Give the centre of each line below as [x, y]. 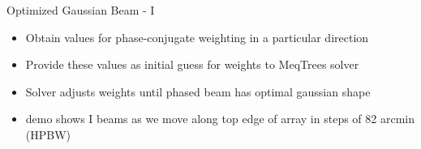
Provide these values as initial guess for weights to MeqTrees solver [192, 64]
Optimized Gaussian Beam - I [81, 10]
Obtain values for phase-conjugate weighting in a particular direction [197, 37]
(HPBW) [48, 134]
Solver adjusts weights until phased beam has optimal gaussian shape [198, 91]
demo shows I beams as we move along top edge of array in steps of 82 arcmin [220, 119]
